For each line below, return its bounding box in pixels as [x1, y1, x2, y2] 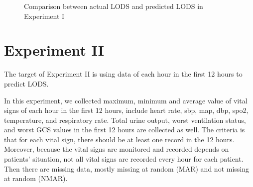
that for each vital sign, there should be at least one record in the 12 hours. [4, 134, 235, 144]
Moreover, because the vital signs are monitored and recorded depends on [4, 144, 229, 154]
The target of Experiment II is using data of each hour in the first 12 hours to [4, 69, 243, 79]
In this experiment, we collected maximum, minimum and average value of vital [4, 95, 248, 105]
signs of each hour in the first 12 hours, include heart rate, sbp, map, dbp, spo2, [4, 105, 249, 115]
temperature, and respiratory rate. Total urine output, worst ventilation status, [4, 114, 246, 125]
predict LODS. [4, 78, 49, 89]
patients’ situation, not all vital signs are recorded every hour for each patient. [4, 154, 244, 164]
